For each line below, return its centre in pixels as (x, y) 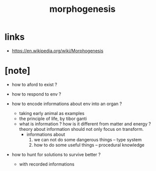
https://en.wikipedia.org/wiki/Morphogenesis (58, 51)
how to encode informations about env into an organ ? (67, 104)
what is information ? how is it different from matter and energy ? (85, 124)
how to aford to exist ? (34, 84)
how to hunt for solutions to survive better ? (56, 154)
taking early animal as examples (52, 113)
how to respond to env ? (36, 94)
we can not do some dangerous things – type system (88, 139)
